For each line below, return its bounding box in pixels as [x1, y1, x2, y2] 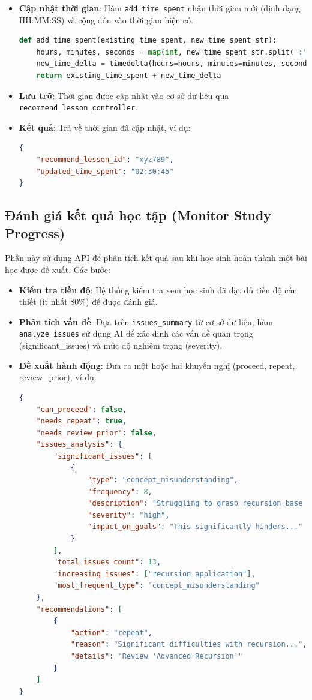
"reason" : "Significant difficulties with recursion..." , [70, 640, 307, 649]
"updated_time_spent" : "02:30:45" [36, 167, 174, 176]
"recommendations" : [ [36, 605, 122, 614]
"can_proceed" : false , [36, 405, 127, 414]
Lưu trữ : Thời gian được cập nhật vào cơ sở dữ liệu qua [19, 89, 229, 101]
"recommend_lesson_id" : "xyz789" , [36, 155, 174, 164]
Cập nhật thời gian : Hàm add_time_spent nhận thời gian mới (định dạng [19, 2, 301, 14]
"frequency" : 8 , [88, 487, 152, 496]
